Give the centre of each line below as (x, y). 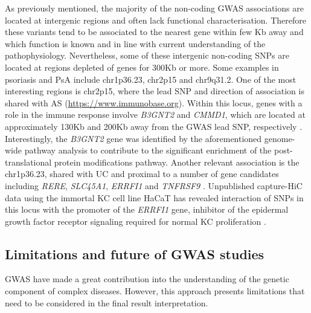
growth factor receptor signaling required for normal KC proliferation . (136, 221)
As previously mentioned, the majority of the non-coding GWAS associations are (154, 8)
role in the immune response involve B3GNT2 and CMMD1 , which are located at (155, 115)
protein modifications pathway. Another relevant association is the (177, 162)
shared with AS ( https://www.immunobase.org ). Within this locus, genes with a (154, 102)
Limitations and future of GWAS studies (135, 253)
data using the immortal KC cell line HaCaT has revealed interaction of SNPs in (154, 197)
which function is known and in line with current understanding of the (135, 43)
